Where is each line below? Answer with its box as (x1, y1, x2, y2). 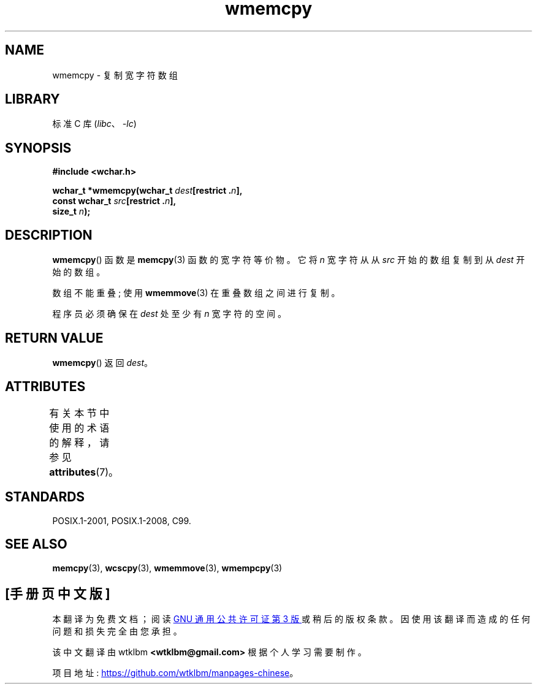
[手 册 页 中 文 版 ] (5, 585, 110, 601)
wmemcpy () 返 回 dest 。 (52, 357, 153, 368)
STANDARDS (5, 489, 85, 505)
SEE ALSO (5, 536, 67, 552)
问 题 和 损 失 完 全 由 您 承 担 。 (52, 626, 182, 637)
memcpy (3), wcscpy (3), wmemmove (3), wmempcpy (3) (52, 562, 283, 573)
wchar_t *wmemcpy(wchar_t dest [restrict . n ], (52, 185, 243, 196)
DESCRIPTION (5, 227, 93, 243)
